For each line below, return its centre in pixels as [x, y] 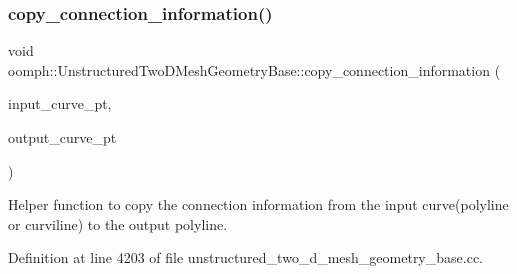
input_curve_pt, [60, 103]
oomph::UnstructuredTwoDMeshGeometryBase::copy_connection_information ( [254, 69]
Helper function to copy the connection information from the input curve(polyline [258, 204]
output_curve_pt [62, 137]
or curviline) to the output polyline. [118, 223]
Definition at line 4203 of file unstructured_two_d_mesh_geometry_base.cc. [245, 257]
